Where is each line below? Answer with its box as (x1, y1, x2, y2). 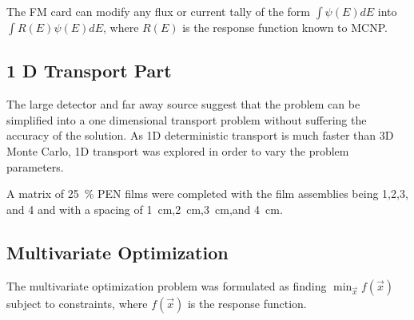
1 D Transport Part (6, 58, 172, 83)
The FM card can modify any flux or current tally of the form (6, 3, 310, 19)
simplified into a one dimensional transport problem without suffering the (6, 111, 367, 128)
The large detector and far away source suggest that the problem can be (6, 96, 360, 113)
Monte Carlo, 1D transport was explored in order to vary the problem (6, 142, 349, 159)
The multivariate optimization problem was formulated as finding (6, 277, 327, 294)
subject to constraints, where (6, 294, 148, 311)
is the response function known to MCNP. (182, 19, 388, 35)
